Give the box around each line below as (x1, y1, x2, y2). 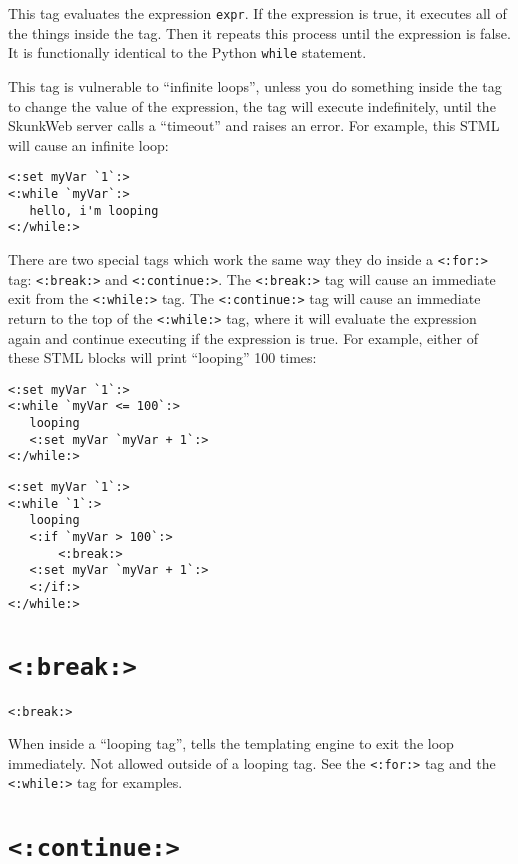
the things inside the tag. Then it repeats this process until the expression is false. (8, 22, 511, 43)
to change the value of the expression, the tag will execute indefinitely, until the (8, 95, 496, 116)
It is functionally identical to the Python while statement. (8, 42, 367, 63)
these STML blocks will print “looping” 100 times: (8, 347, 317, 368)
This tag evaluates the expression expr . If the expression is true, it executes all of (8, 3, 507, 23)
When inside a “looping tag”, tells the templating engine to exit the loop (8, 733, 454, 754)
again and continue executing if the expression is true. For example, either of (8, 327, 478, 348)
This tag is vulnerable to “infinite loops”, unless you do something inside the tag (8, 75, 502, 96)
